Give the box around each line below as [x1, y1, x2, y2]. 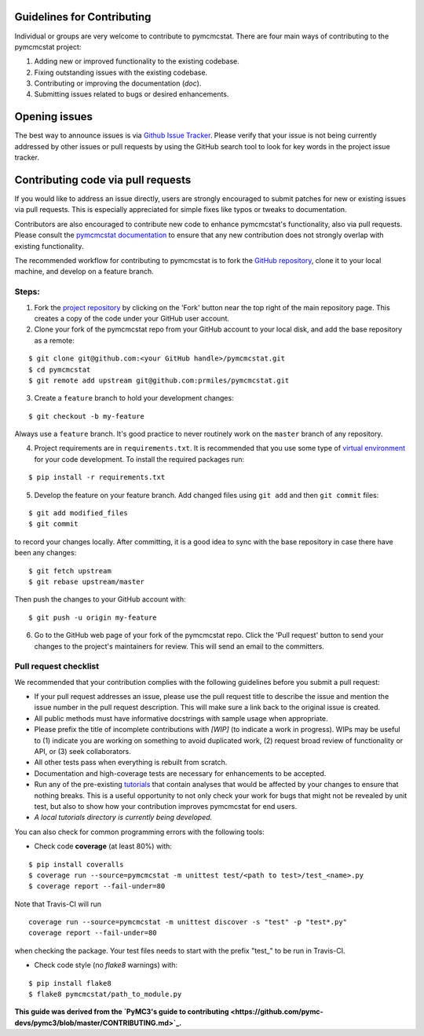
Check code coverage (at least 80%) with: [34, 841, 173, 851]
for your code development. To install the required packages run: [34, 454, 245, 463]
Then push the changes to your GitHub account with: [14, 595, 186, 604]
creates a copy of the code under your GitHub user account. [34, 313, 229, 323]
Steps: [14, 287, 41, 298]
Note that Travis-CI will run [14, 899, 102, 909]
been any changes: [14, 548, 77, 558]
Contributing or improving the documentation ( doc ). [34, 79, 202, 88]
